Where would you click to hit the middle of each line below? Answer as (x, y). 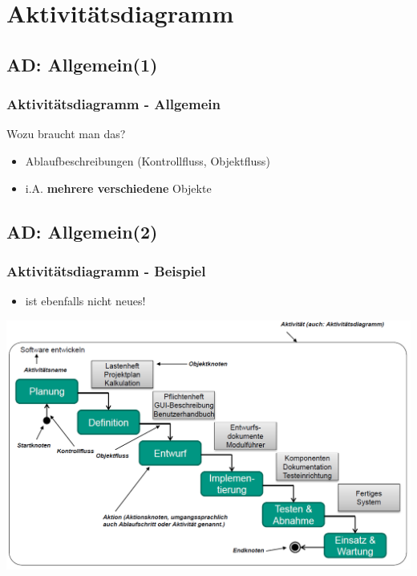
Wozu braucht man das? (66, 134)
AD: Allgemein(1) (82, 64)
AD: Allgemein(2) (82, 231)
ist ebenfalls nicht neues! (85, 301)
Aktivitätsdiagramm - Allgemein (113, 104)
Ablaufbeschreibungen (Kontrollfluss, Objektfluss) (148, 160)
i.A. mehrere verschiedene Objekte (118, 188)
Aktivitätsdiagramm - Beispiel (106, 270)
